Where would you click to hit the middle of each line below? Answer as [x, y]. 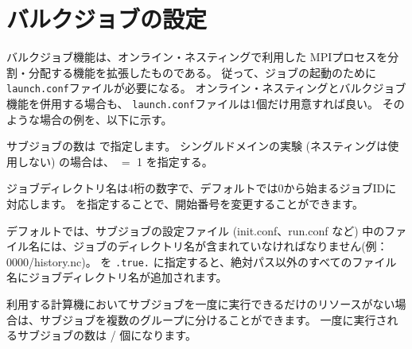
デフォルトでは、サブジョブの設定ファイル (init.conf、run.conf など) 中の [196, 230]
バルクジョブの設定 [107, 19]
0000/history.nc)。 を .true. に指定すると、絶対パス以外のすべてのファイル [202, 261]
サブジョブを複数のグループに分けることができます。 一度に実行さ [213, 319]
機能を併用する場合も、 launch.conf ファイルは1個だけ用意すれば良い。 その [206, 103]
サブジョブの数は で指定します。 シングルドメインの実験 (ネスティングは [197, 146]
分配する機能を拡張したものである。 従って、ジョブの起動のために [202, 72]
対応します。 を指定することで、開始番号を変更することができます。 [185, 204]
